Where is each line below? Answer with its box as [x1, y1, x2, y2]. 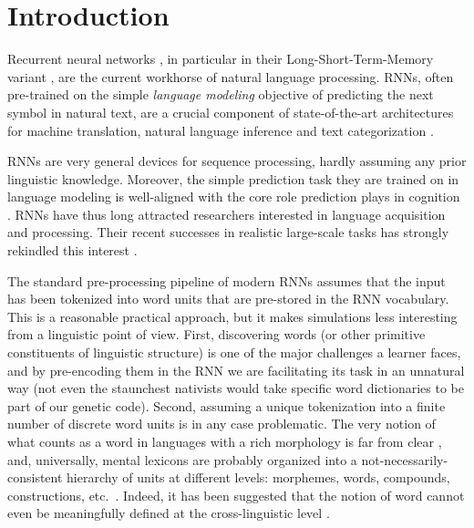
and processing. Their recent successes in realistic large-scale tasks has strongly [7, 223, 449, 242]
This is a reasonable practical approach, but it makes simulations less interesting [7, 306, 458, 326]
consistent [7, 468, 63, 487]
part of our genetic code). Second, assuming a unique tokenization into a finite [7, 396, 446, 415]
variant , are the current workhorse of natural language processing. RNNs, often [7, 67, 454, 86]
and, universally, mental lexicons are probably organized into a [7, 450, 357, 469]
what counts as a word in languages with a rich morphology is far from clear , [7, 432, 442, 450]
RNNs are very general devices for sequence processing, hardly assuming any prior [7, 151, 467, 171]
